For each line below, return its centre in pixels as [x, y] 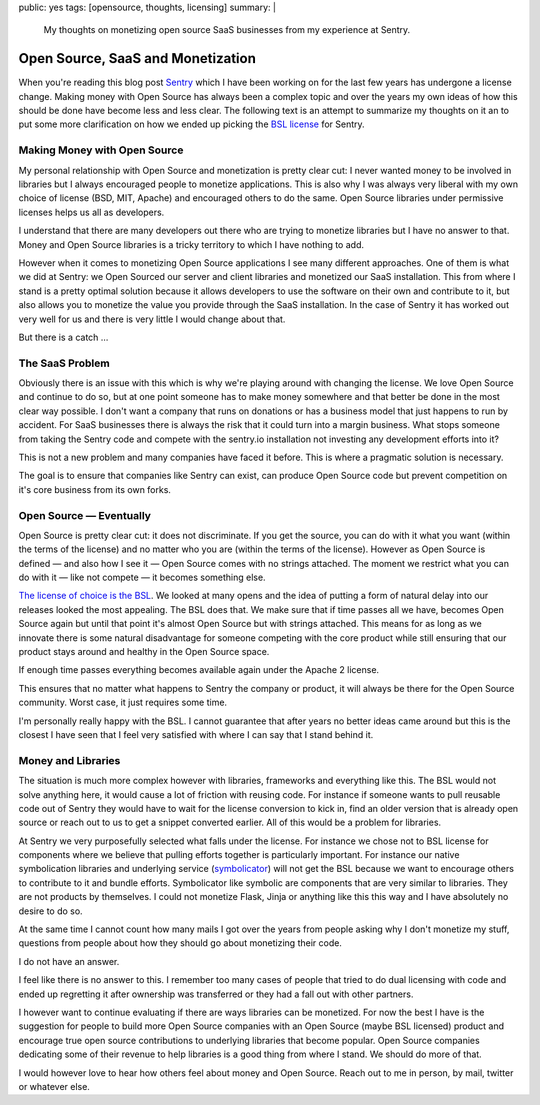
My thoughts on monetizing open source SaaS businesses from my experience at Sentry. [227, 30]
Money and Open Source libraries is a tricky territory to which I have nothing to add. [191, 244]
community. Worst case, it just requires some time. [123, 702]
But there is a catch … [63, 337]
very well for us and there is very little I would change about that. [152, 319]
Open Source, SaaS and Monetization [137, 58]
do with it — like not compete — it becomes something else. [142, 577]
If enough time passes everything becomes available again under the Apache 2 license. [199, 670]
